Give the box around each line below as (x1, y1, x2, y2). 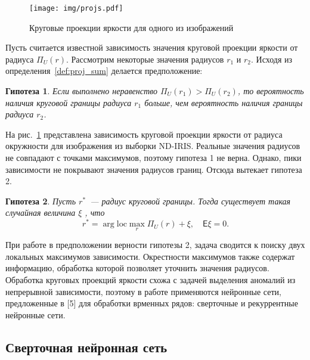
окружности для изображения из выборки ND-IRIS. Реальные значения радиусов (5, 139, 300, 152)
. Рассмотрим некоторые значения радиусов (66, 52, 224, 65)
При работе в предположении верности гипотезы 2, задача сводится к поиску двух (5, 238, 305, 251)
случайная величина (5, 206, 76, 219)
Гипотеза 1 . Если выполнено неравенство (5, 85, 157, 97)
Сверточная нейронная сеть (5, 337, 168, 356)
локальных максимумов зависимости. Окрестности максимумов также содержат (5, 250, 295, 262)
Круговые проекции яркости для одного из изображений (29, 21, 234, 33)
